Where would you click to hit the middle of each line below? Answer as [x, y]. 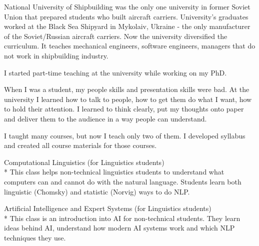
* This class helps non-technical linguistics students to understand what [114, 172]
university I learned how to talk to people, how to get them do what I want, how [128, 99]
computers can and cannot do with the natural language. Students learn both [123, 181]
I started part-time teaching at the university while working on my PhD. [115, 72]
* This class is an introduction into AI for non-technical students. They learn [122, 218]
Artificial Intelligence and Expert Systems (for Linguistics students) [108, 208]
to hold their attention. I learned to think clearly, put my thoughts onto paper [124, 109]
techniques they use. [35, 237]
